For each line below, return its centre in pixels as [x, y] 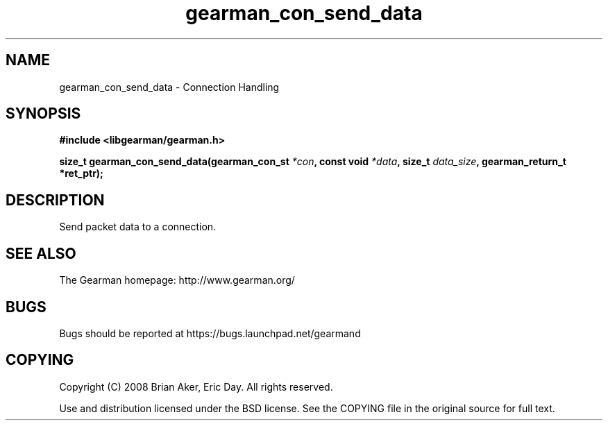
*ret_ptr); [81, 173]
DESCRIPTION [55, 200]
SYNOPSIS [43, 114]
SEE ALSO [41, 253]
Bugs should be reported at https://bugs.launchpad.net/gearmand [210, 333]
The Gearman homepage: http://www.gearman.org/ [177, 280]
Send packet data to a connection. [138, 227]
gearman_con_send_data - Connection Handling [169, 87]
